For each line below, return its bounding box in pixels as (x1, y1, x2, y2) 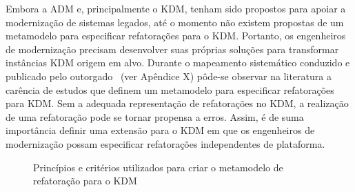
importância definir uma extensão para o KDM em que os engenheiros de (6, 123, 315, 137)
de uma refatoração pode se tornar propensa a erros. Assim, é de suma (6, 109, 304, 124)
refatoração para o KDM (33, 173, 137, 188)
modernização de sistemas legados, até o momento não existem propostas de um (6, 15, 344, 29)
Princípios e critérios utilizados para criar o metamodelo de (33, 160, 283, 174)
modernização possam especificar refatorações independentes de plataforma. (6, 136, 325, 151)
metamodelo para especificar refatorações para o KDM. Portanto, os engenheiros (6, 28, 346, 43)
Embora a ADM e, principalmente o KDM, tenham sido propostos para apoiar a (6, 1, 346, 15)
